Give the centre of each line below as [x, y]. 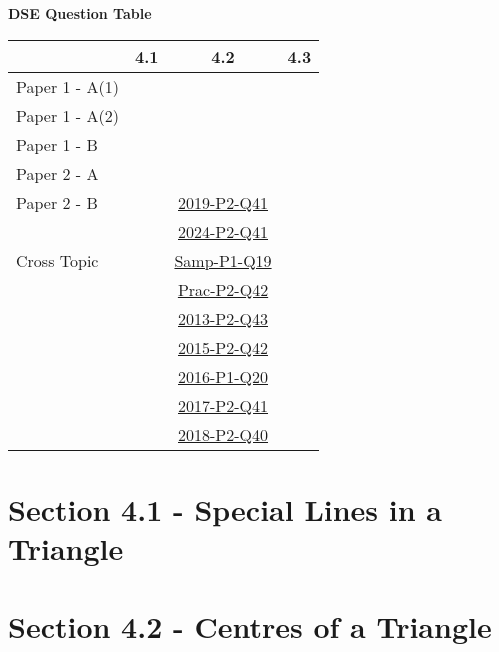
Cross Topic [57, 260]
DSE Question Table [80, 13]
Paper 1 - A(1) [67, 86]
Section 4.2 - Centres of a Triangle [250, 626]
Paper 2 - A [57, 173]
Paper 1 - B [57, 144]
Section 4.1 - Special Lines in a [225, 508]
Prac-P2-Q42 [223, 289]
